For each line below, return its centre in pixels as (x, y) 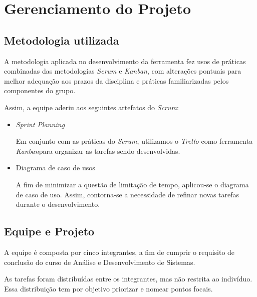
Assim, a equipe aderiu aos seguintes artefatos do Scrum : (91, 107)
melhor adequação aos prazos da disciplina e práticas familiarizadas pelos (116, 80)
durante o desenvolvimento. (58, 204)
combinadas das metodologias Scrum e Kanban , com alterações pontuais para (123, 71)
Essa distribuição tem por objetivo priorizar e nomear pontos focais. (108, 288)
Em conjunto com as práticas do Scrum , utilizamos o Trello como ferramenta (134, 141)
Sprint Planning (40, 124)
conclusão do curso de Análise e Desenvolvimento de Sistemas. (100, 262)
